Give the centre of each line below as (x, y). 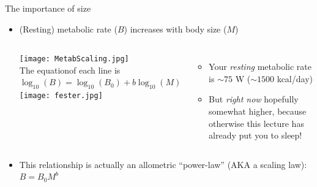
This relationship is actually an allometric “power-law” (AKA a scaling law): (163, 164)
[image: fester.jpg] (61, 96)
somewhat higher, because (258, 111)
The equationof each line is (70, 70)
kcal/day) (295, 78)
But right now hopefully (254, 99)
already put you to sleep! (255, 135)
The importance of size (48, 8)
